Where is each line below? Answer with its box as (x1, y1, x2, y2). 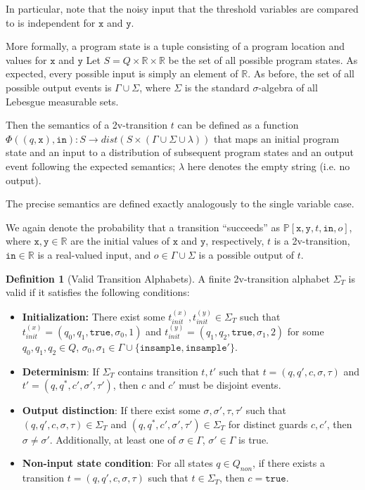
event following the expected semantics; (6, 158, 176, 173)
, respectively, (205, 233, 264, 248)
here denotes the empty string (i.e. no (187, 158, 350, 173)
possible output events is (6, 79, 112, 94)
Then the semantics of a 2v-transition (6, 117, 168, 132)
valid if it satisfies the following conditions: (6, 285, 190, 299)
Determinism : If (22, 363, 99, 378)
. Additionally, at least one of (49, 432, 176, 446)
